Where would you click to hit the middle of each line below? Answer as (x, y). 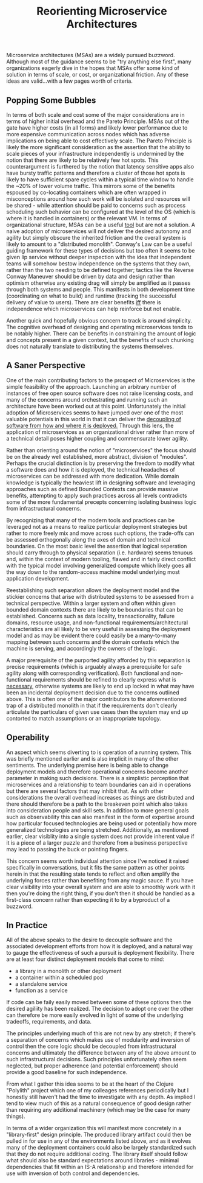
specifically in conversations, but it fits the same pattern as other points (95, 867)
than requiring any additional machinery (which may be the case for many (98, 1110)
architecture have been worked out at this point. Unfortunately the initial (96, 406)
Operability (28, 738)
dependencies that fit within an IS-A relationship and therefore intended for (100, 1167)
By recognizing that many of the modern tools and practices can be (91, 520)
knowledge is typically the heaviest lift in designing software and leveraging (101, 483)
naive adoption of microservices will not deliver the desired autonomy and (99, 231)
